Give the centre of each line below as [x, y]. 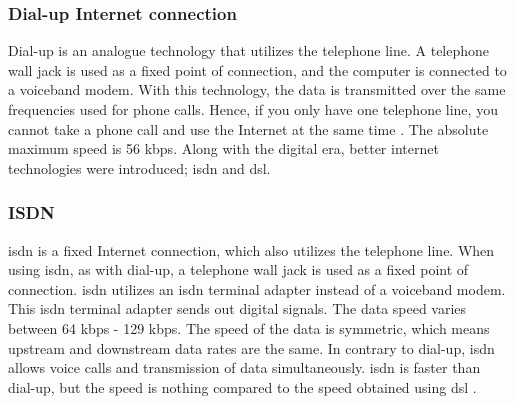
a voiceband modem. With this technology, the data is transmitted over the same [257, 89]
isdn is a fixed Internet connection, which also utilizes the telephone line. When [251, 249]
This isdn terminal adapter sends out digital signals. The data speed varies [237, 308]
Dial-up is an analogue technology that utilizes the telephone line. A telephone [249, 50]
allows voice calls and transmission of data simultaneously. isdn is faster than [244, 367]
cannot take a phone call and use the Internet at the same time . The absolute [248, 128]
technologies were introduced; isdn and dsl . [139, 167]
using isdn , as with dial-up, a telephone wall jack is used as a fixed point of [238, 269]
